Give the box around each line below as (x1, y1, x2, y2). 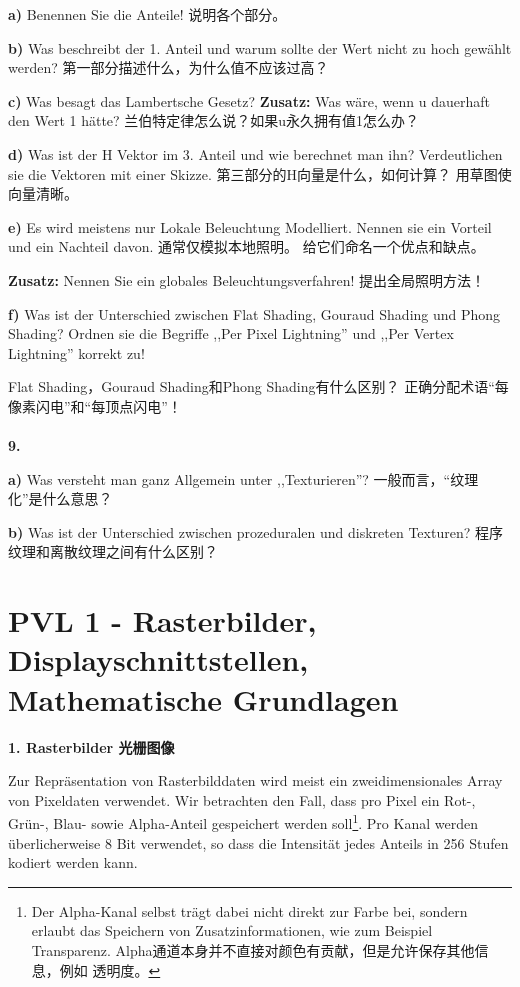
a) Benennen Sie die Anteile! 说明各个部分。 (8, 4, 287, 24)
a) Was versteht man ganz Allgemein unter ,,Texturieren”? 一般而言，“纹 (8, 468, 465, 489)
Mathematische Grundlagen (8, 678, 399, 719)
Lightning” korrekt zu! (8, 342, 145, 363)
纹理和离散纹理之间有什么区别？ (8, 541, 218, 562)
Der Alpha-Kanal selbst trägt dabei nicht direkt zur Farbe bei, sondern (31, 900, 468, 921)
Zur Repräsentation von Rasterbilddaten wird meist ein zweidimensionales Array (8, 770, 503, 791)
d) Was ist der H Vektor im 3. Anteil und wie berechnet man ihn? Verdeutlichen (8, 143, 503, 164)
